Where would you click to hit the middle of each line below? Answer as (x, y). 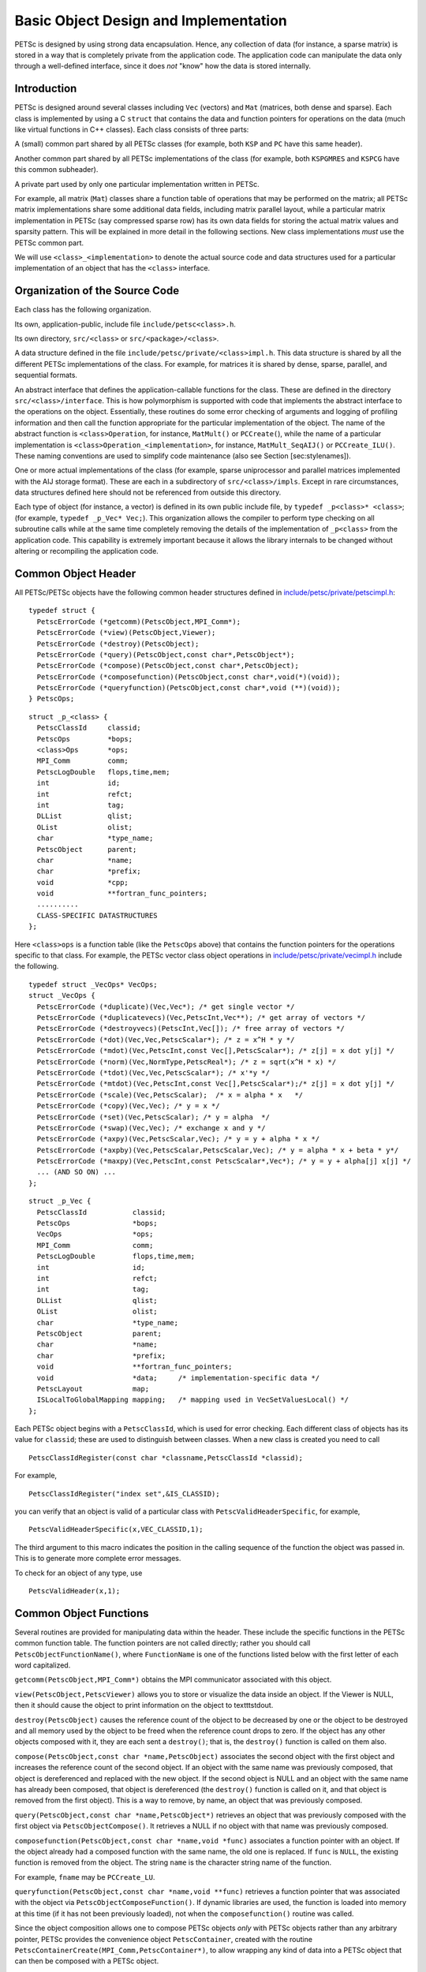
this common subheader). (56, 170)
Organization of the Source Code (97, 291)
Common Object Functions (82, 1613)
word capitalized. (43, 1665)
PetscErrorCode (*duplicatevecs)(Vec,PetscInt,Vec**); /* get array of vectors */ (201, 1018)
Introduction (46, 89)
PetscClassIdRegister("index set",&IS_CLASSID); (124, 1494)
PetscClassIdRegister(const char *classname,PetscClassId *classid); (166, 1458)
